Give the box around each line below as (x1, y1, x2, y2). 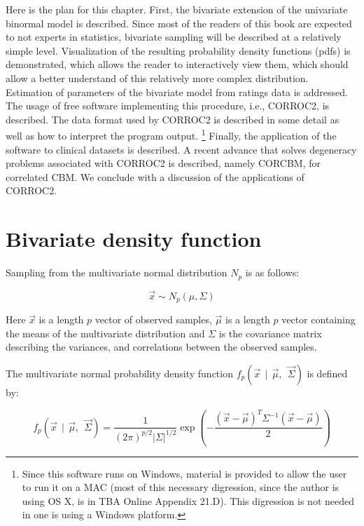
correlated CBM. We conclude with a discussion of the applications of (6, 169, 304, 184)
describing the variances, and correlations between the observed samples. (6, 339, 317, 354)
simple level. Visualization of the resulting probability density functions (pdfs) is (6, 43, 351, 58)
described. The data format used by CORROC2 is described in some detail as (6, 112, 339, 126)
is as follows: (245, 265, 300, 280)
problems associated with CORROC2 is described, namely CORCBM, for (6, 156, 321, 170)
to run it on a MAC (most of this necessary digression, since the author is (22, 480, 339, 494)
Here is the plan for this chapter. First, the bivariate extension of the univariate (6, 2, 348, 16)
